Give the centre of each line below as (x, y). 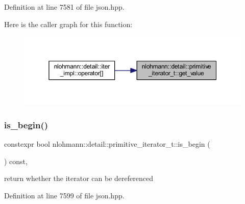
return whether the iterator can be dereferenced (79, 178)
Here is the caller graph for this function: (68, 24)
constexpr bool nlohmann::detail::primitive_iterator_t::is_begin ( (107, 144)
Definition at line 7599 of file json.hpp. (64, 195)
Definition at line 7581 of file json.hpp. (64, 7)
